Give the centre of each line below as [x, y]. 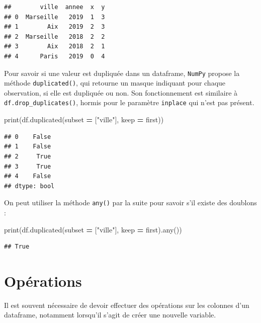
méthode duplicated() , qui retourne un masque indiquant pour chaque [115, 83]
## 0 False [28, 137]
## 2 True [28, 156]
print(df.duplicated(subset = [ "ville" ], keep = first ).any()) [93, 229]
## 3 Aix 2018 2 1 [55, 47]
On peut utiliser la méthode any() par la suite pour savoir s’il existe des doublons [130, 203]
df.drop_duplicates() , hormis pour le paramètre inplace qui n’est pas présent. [129, 102]
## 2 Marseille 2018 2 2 [55, 36]
